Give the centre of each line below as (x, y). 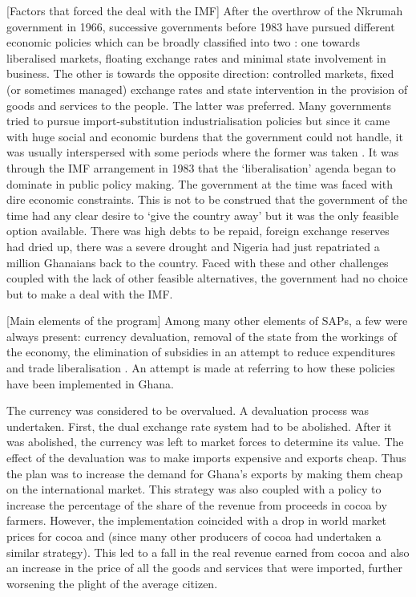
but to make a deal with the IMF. (90, 293)
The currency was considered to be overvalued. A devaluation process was (188, 410)
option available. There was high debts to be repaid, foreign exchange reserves (198, 231)
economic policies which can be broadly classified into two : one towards (183, 42)
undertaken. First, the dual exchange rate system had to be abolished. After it (199, 426)
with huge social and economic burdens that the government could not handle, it (205, 136)
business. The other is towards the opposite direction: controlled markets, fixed (200, 73)
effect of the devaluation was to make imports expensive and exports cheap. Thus (206, 458)
